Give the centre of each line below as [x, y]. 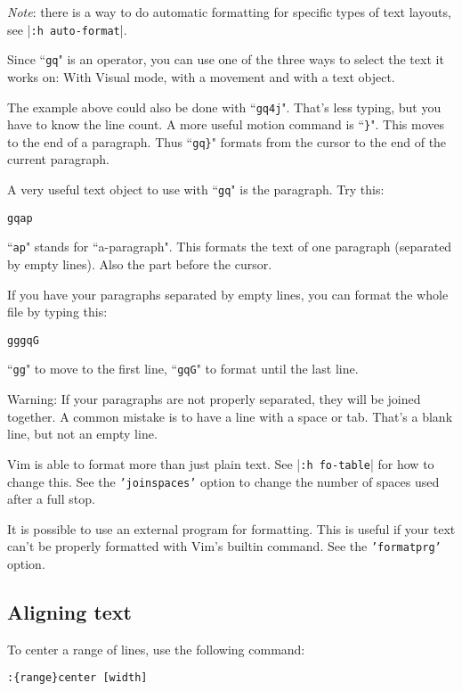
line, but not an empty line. [82, 434]
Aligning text [69, 612]
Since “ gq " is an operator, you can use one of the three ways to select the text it [226, 59]
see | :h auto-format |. [67, 29]
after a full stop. [51, 499]
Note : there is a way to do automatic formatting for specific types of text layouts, [229, 12]
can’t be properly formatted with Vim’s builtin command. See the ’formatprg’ [224, 546]
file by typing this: [57, 312]
